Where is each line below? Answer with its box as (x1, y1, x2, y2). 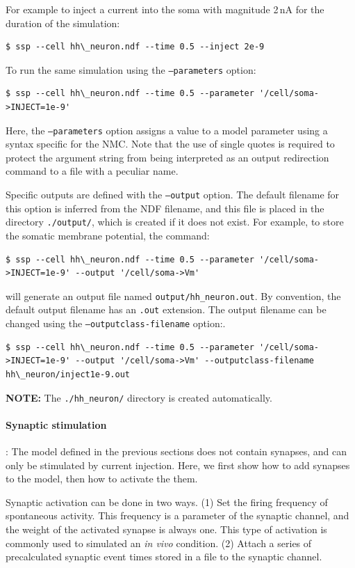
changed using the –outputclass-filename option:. (6, 316, 226, 331)
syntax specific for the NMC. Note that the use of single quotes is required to (6, 136, 335, 151)
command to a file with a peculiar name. (6, 164, 179, 178)
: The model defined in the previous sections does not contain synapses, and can (6, 443, 347, 458)
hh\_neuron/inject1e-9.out (6, 369, 130, 379)
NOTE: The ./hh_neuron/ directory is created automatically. (6, 390, 272, 404)
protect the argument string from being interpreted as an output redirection (6, 150, 329, 164)
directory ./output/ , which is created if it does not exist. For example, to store (6, 214, 344, 229)
